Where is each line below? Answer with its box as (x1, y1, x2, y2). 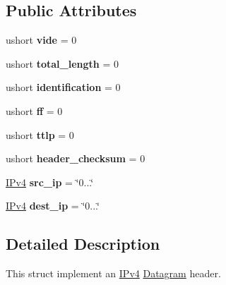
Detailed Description (6, 233, 160, 255)
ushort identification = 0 (6, 80, 121, 95)
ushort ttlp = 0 (6, 127, 74, 142)
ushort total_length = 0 (6, 56, 119, 71)
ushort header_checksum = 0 (6, 151, 145, 166)
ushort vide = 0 (6, 32, 77, 47)
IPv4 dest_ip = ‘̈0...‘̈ (6, 198, 100, 213)
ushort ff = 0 (6, 103, 63, 118)
